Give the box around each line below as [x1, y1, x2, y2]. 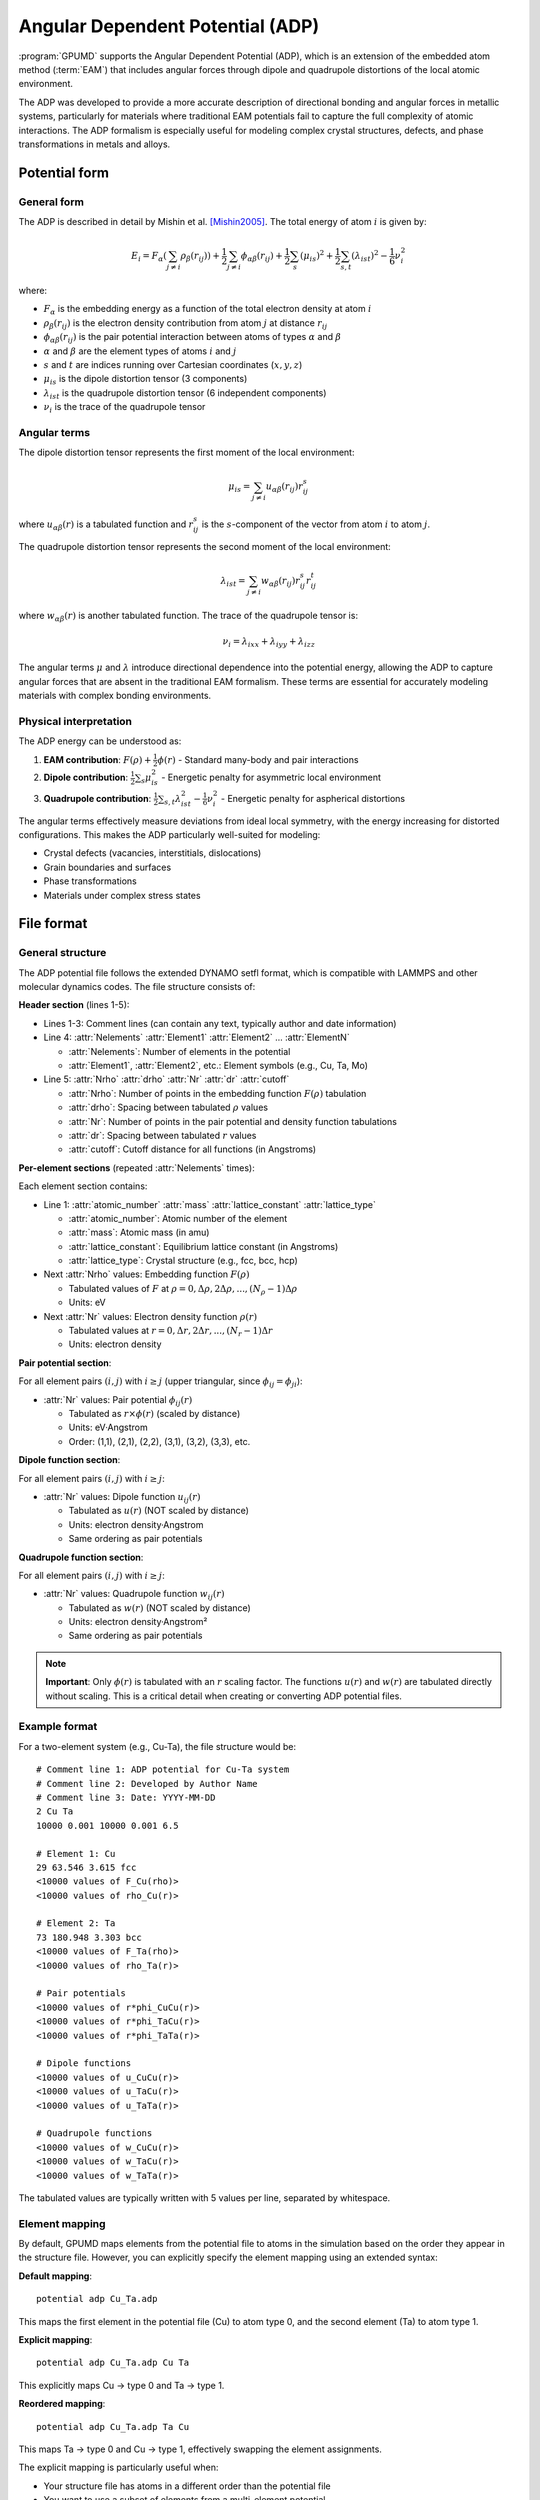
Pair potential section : [18, 1356, 112, 1369]
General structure [18, 946, 107, 960]
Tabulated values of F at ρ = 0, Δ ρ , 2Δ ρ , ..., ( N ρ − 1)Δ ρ [68, 1282, 298, 1297]
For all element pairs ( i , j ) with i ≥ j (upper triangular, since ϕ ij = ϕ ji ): [18, 1375, 304, 1390]
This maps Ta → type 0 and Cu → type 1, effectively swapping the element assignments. [18, 2443, 382, 2455]
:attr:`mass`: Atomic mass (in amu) [68, 1226, 210, 1239]
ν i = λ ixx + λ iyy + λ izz [222, 635, 315, 649]
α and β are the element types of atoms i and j [43, 345, 237, 357]
